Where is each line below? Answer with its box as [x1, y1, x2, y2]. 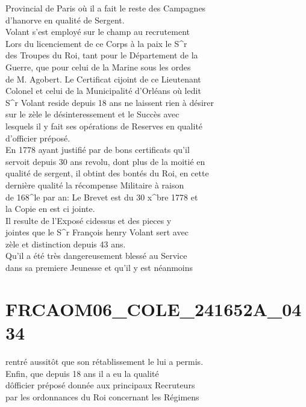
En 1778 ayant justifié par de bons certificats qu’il [5, 143, 190, 156]
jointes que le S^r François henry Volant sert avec [5, 226, 189, 238]
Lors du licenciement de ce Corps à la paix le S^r [5, 37, 187, 49]
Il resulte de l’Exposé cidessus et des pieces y [5, 214, 172, 226]
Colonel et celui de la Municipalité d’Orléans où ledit [5, 84, 201, 97]
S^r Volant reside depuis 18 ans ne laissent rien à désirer [5, 96, 214, 108]
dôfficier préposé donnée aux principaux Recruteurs [5, 379, 195, 391]
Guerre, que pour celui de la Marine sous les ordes [5, 60, 191, 73]
